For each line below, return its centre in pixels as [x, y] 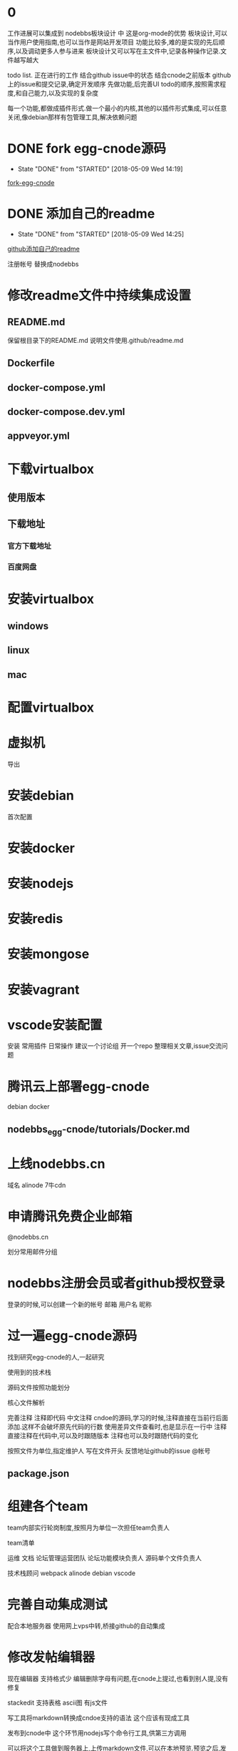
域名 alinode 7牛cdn [37, 1185]
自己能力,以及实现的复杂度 [60, 93]
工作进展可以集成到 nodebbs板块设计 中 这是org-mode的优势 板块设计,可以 [118, 33]
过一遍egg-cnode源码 [72, 1336]
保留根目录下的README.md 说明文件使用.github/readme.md [95, 340]
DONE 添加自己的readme [81, 214]
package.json [38, 1473]
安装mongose [48, 954]
